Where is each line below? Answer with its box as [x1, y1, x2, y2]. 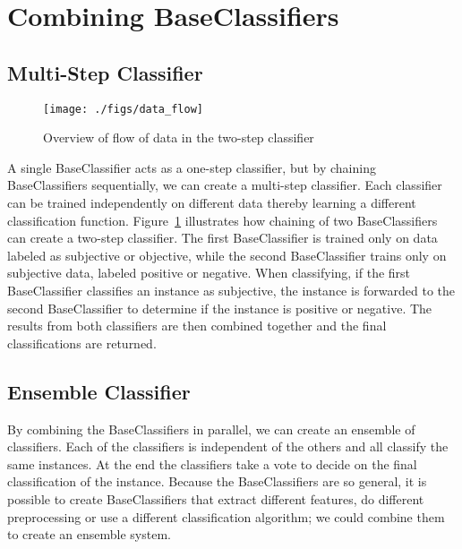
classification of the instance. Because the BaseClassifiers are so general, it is [7, 472, 427, 491]
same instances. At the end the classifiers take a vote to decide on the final [7, 454, 417, 473]
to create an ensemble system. [7, 525, 171, 544]
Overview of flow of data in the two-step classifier [43, 128, 314, 147]
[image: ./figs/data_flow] [43, 102, 203, 116]
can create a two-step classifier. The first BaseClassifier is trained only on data [7, 228, 438, 247]
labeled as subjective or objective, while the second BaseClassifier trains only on [7, 245, 447, 264]
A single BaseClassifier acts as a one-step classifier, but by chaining [7, 158, 376, 176]
